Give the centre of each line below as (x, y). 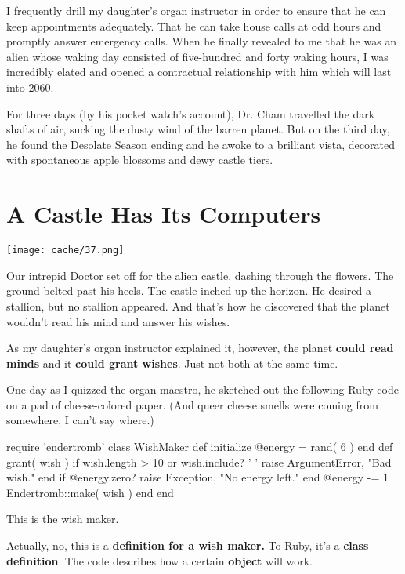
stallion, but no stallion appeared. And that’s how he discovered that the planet (198, 305)
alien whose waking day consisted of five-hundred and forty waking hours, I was (197, 56)
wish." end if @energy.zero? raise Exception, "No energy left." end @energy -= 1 (197, 477)
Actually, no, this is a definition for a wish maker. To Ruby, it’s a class (188, 545)
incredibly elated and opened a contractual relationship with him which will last (199, 72)
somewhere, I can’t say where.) (80, 420)
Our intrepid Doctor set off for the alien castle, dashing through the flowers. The (200, 275)
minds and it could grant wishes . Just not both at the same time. (172, 363)
